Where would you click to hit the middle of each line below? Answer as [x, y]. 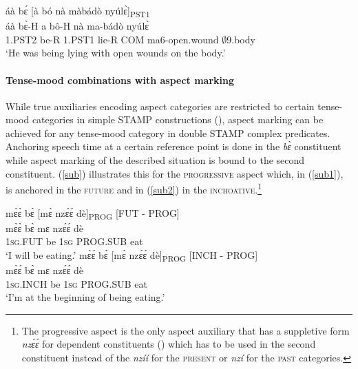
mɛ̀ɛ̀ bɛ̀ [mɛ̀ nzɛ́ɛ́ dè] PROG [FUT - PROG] [93, 213]
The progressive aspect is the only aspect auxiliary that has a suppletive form [186, 330]
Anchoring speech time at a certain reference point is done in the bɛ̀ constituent [173, 146]
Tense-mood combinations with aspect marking [120, 80]
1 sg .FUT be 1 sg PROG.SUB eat [74, 241]
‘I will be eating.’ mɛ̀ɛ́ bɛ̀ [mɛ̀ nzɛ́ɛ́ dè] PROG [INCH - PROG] [132, 255]
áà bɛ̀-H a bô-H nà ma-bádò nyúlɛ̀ [77, 26]
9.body [241, 39]
